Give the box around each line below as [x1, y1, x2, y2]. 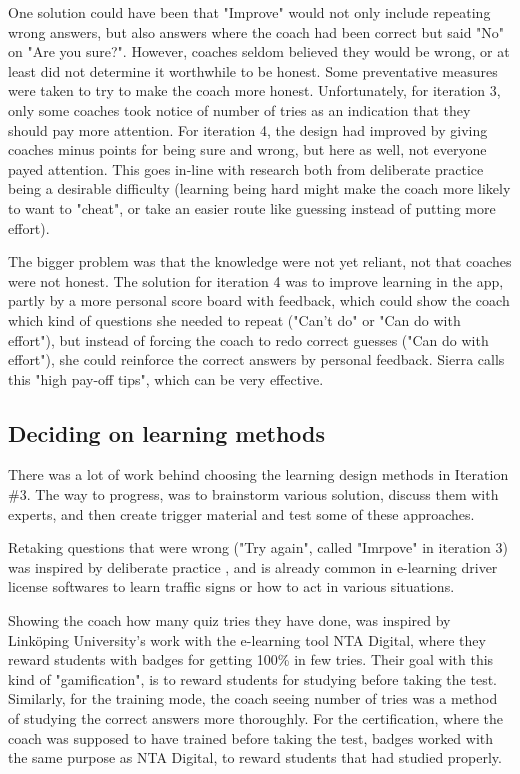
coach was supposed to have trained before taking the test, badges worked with [8, 727, 494, 748]
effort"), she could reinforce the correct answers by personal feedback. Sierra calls [8, 349, 505, 370]
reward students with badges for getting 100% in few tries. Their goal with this [8, 649, 494, 670]
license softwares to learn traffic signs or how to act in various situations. [8, 576, 455, 597]
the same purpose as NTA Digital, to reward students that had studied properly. [8, 747, 502, 768]
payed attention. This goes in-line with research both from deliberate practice [8, 158, 484, 179]
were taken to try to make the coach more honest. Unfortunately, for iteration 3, [8, 80, 501, 101]
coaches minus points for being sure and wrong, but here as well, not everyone [8, 139, 487, 160]
